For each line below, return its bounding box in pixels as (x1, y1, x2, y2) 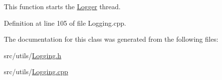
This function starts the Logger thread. (4, 1, 121, 11)
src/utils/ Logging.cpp (4, 66, 68, 77)
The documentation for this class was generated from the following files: (4, 34, 219, 44)
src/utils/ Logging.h (4, 50, 61, 60)
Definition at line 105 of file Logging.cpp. (4, 17, 126, 28)
